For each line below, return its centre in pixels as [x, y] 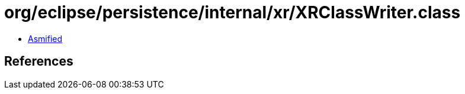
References [39, 61]
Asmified [45, 38]
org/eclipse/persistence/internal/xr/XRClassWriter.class [232, 12]
